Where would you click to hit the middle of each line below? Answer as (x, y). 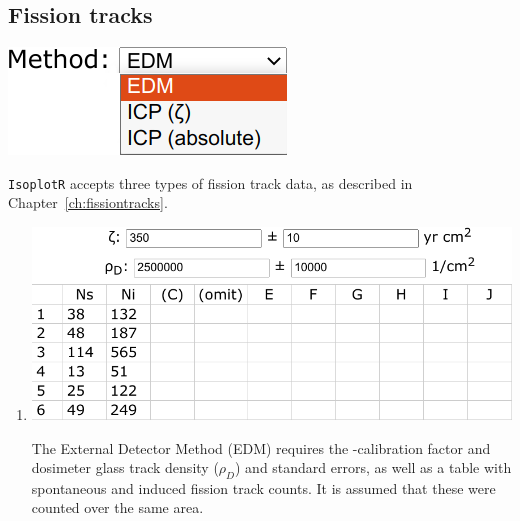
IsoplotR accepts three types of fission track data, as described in (210, 182)
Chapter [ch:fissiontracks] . (88, 202)
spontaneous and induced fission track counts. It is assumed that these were (263, 487)
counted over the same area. (117, 507)
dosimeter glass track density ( (125, 467)
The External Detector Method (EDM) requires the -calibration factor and (261, 447)
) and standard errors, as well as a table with (373, 467)
